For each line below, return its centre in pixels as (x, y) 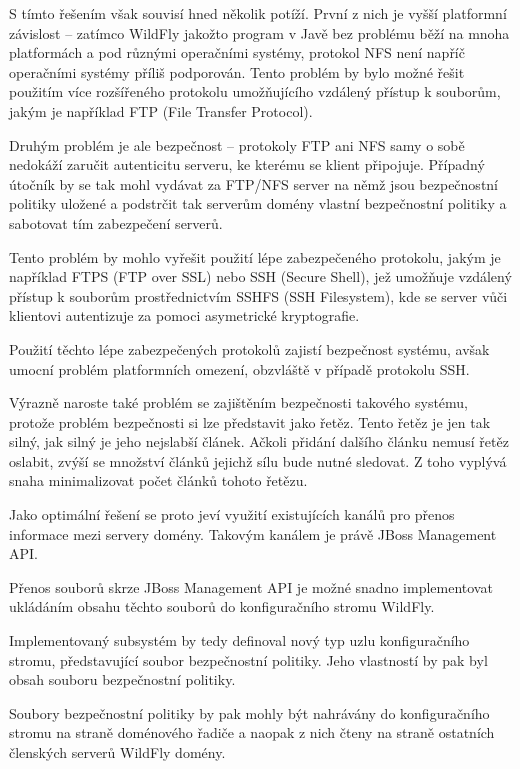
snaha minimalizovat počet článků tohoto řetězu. (158, 480)
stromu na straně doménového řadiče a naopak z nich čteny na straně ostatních (252, 732)
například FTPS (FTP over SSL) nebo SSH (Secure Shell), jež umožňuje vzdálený (260, 276)
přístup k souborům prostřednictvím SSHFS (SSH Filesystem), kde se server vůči (258, 295)
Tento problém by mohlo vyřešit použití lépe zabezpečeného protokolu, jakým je (255, 256)
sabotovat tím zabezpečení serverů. (116, 222)
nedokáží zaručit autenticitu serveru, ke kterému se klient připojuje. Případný (247, 164)
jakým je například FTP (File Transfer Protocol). (161, 110)
